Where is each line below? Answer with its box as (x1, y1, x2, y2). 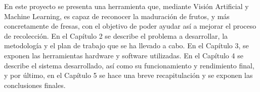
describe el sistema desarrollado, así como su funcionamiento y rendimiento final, (4, 60, 254, 70)
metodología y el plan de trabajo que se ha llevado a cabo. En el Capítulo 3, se (4, 40, 249, 51)
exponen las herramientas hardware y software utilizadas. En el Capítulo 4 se (4, 50, 243, 60)
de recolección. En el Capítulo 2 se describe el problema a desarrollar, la (4, 30, 228, 41)
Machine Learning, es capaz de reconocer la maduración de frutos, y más (4, 11, 230, 21)
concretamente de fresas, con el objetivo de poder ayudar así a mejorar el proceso (4, 21, 256, 31)
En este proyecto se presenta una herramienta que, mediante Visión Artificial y (4, 1, 249, 11)
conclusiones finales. (4, 79, 66, 90)
